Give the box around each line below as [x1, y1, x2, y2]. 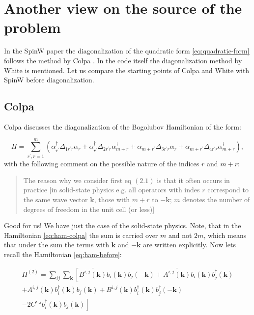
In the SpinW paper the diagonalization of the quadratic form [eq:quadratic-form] [4, 46, 250, 56]
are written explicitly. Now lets [143, 239, 236, 250]
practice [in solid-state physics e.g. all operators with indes [23, 184, 200, 195]
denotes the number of [182, 194, 250, 204]
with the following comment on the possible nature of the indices [4, 158, 199, 169]
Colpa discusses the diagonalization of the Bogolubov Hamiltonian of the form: [4, 121, 241, 131]
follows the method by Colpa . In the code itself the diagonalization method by [4, 55, 242, 65]
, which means [203, 230, 247, 240]
